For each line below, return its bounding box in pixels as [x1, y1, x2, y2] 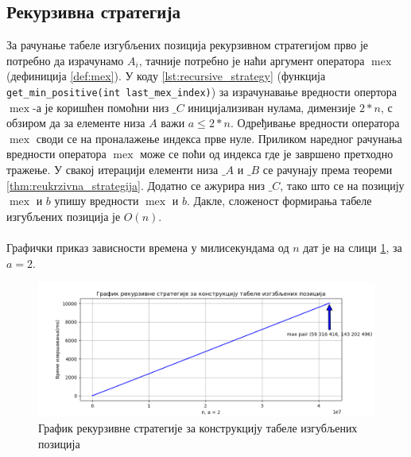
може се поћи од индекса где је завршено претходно [140, 145, 394, 162]
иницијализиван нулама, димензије [188, 99, 356, 115]
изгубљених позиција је [6, 207, 121, 224]
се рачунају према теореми [262, 161, 393, 178]
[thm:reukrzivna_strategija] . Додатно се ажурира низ [6, 176, 265, 193]
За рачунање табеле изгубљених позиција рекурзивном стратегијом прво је [6, 37, 369, 53]
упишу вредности [54, 192, 139, 209]
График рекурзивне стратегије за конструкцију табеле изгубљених [38, 420, 358, 436]
